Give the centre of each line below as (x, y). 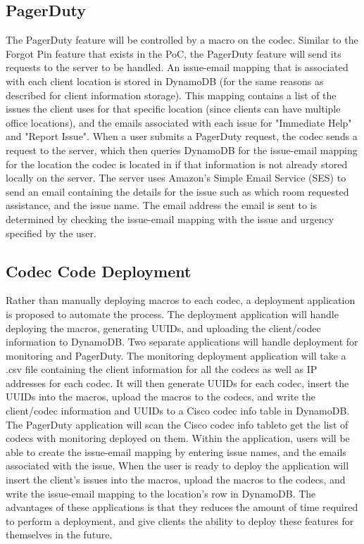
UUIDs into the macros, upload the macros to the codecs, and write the (161, 397)
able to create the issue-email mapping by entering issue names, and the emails (176, 451)
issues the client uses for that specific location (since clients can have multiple (173, 109)
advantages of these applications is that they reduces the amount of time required (182, 507)
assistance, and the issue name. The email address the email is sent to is (162, 205)
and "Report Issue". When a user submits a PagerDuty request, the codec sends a (182, 136)
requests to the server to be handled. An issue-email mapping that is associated (177, 67)
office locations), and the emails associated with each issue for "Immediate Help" (179, 122)
